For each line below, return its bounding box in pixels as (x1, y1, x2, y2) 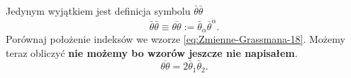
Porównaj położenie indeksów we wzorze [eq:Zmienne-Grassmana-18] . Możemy (6, 32, 345, 46)
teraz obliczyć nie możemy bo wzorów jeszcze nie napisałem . (6, 45, 298, 60)
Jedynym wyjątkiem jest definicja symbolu (6, 4, 191, 18)
